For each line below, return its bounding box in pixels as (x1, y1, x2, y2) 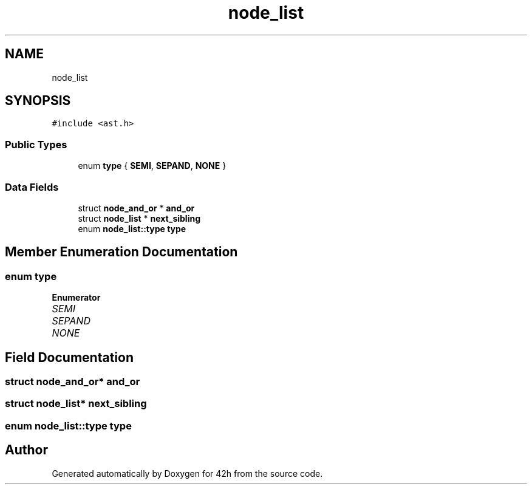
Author (5, 442, 48, 458)
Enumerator (52, 292, 101, 303)
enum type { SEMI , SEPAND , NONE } (78, 160, 227, 171)
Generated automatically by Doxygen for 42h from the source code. (52, 468, 323, 479)
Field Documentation (5, 349, 134, 365)
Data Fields (5, 180, 59, 193)
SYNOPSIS (5, 93, 71, 109)
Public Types (5, 138, 67, 151)
